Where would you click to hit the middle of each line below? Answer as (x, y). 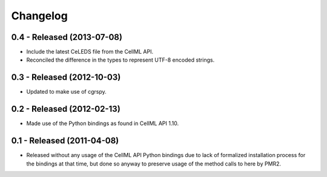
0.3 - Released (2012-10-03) (66, 78)
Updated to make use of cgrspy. (67, 92)
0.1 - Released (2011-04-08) (65, 141)
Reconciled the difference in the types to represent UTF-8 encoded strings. (121, 60)
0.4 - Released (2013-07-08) (67, 37)
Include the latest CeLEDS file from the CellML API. (90, 52)
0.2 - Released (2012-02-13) (66, 109)
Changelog (39, 16)
